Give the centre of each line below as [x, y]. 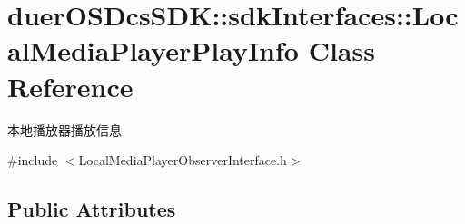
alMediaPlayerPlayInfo [153, 50]
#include [33, 160]
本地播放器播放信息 [64, 129]
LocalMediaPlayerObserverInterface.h [183, 160]
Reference [70, 86]
